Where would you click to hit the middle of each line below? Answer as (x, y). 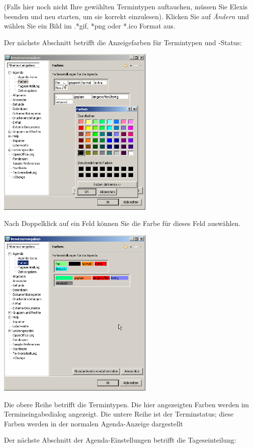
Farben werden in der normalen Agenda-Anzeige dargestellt (94, 423)
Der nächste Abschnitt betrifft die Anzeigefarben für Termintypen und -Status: (123, 42)
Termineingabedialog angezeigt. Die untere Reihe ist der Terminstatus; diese (119, 414)
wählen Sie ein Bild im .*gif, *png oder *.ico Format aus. (90, 26)
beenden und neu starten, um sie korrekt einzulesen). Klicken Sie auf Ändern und (126, 16)
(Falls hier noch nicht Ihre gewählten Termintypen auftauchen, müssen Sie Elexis (126, 6)
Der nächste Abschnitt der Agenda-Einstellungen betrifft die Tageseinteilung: (120, 440)
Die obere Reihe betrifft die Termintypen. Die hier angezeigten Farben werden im (126, 404)
